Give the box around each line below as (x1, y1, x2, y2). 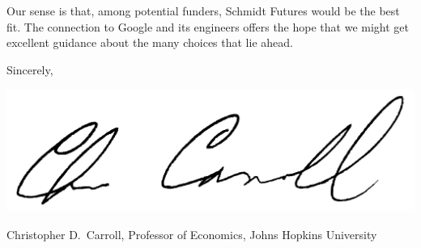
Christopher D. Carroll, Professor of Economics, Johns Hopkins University (6, 226, 377, 243)
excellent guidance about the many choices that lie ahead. (6, 34, 293, 51)
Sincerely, (6, 61, 53, 78)
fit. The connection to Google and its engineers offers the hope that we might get (6, 18, 409, 35)
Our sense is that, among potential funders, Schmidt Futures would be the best (6, 2, 400, 19)
